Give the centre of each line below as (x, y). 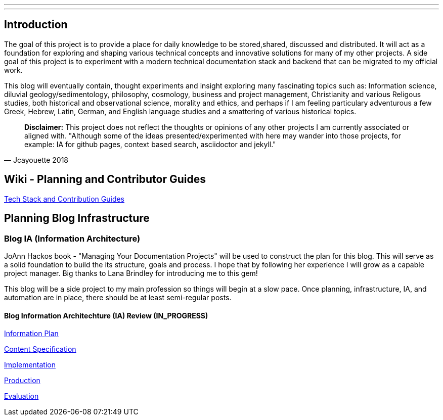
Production (22, 381)
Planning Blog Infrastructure (77, 218)
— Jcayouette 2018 (36, 160)
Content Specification (40, 349)
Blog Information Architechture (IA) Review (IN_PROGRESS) (106, 315)
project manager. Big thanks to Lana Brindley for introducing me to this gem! (131, 273)
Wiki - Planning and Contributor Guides (105, 179)
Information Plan (31, 334)
